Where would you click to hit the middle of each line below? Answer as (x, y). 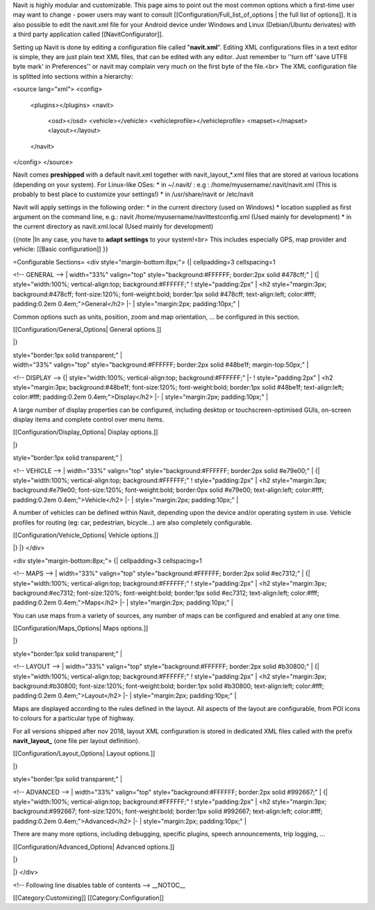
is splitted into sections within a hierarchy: (73, 76)
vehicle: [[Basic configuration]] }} (60, 249)
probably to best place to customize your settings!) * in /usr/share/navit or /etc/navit (133, 194)
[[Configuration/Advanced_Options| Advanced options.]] (94, 847)
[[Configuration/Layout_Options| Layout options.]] (84, 753)
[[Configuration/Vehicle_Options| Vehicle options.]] (86, 535)
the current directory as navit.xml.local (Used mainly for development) (113, 227)
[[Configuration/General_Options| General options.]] (87, 329)
